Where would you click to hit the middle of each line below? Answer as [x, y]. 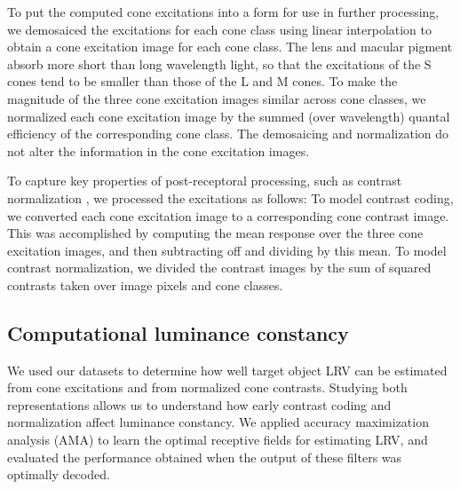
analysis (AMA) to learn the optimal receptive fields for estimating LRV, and [218, 440]
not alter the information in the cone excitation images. [159, 150]
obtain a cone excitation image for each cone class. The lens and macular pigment [230, 47]
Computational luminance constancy [178, 332]
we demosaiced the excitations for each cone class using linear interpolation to [220, 29]
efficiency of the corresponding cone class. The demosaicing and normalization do [228, 134]
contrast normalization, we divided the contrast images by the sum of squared [219, 268]
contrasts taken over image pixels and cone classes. [145, 284]
